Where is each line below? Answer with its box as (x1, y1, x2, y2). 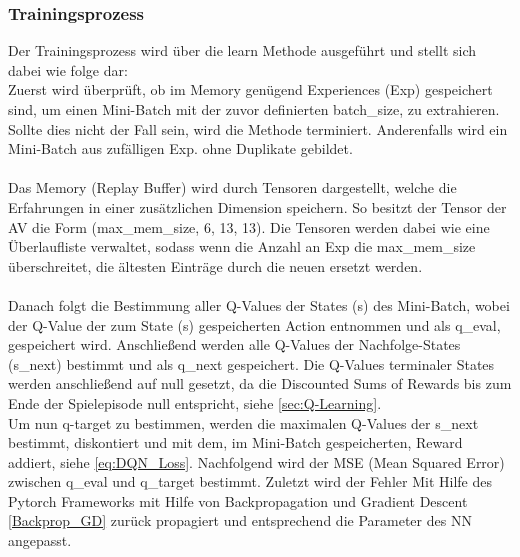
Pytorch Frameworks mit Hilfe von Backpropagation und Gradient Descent (8, 490, 468, 511)
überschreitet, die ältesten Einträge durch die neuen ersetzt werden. (8, 255, 423, 276)
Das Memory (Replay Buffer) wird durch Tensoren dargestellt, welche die (8, 177, 457, 198)
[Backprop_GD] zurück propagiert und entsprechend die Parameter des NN (8, 510, 472, 531)
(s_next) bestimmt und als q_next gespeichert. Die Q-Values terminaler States (8, 353, 495, 374)
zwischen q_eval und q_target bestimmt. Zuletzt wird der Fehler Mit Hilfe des (8, 471, 492, 492)
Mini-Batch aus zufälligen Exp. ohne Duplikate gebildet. (8, 138, 353, 159)
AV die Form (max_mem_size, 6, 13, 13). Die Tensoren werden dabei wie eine (8, 216, 490, 237)
